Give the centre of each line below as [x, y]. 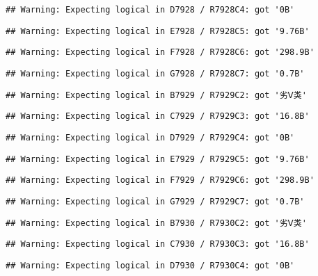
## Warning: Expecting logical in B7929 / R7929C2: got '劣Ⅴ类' [156, 95]
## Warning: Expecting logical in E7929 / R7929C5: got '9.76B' [158, 159]
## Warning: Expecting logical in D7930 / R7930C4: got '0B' [150, 265]
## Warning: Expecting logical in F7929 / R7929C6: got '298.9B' [160, 180]
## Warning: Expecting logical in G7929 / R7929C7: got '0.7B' [155, 201]
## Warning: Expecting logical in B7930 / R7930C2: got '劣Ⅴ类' [156, 223]
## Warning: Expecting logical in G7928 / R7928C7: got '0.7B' [155, 73]
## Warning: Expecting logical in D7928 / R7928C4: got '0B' [150, 10]
